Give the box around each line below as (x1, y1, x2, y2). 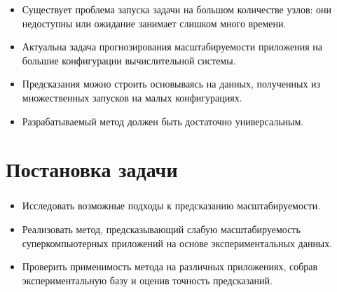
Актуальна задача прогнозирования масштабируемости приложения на (22, 39, 323, 54)
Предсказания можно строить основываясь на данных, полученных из (22, 76, 321, 91)
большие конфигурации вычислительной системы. (22, 53, 236, 67)
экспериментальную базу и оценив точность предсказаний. (22, 272, 273, 287)
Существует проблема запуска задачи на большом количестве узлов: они (22, 2, 332, 16)
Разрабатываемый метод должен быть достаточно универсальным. (22, 113, 304, 128)
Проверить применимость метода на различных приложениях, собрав (22, 259, 318, 274)
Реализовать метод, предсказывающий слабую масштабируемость (22, 222, 301, 237)
